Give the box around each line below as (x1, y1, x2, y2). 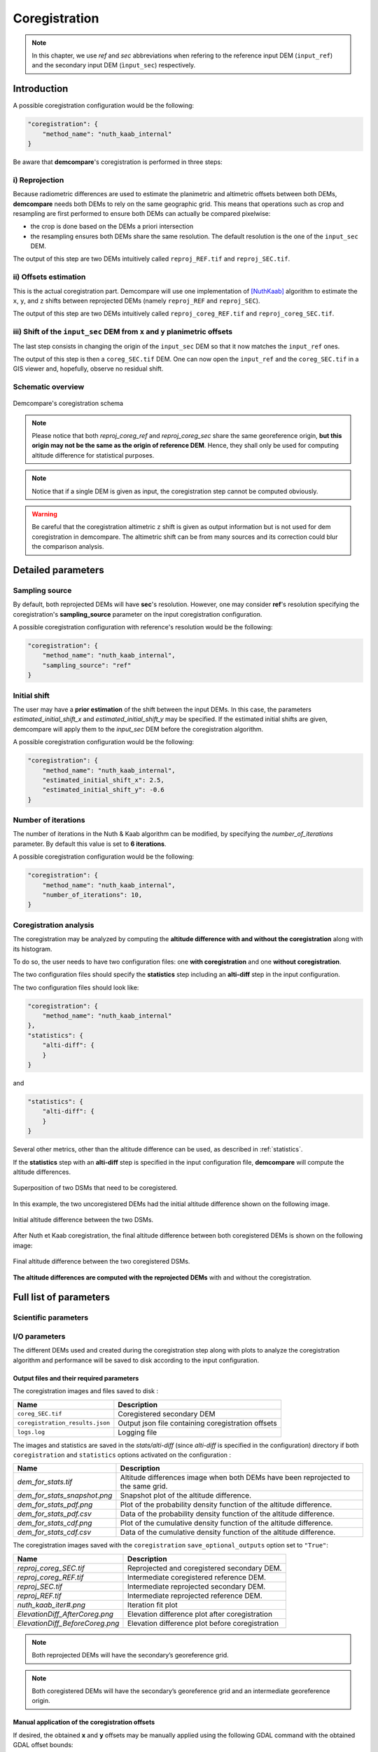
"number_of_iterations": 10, (42, 891, 143, 898)
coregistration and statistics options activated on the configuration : (13, 1451, 231, 1459)
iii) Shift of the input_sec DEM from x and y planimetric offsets (13, 327, 233, 336)
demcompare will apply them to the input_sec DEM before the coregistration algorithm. (13, 725, 264, 733)
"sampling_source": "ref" (42, 661, 132, 669)
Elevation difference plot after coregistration (127, 1609, 273, 1619)
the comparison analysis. (31, 542, 104, 551)
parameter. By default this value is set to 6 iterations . (13, 840, 167, 848)
